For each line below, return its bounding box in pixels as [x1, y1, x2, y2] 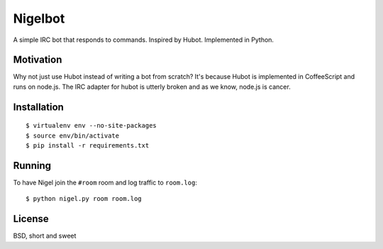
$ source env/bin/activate [26, 131, 120, 140]
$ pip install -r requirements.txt [26, 142, 150, 150]
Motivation [13, 54, 62, 66]
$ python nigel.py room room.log [26, 195, 142, 203]
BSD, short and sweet [13, 231, 77, 240]
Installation [13, 101, 64, 113]
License [13, 213, 49, 225]
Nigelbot [13, 11, 65, 26]
